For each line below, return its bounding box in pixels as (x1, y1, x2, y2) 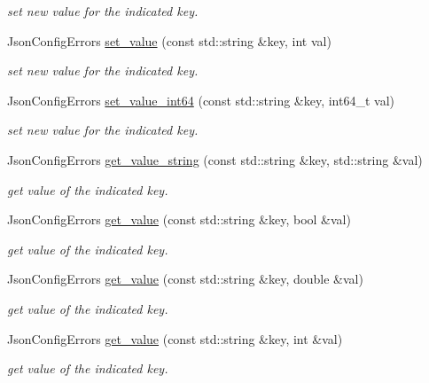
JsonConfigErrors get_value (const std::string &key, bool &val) (7, 210, 351, 229)
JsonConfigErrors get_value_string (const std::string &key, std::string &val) (7, 150, 423, 168)
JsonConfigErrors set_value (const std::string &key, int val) (7, 31, 331, 50)
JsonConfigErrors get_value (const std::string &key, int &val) (7, 329, 343, 348)
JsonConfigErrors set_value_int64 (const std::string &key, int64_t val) (7, 90, 395, 109)
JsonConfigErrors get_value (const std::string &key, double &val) (7, 270, 363, 288)
